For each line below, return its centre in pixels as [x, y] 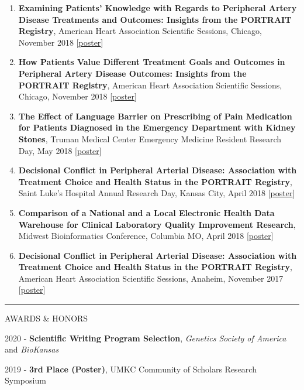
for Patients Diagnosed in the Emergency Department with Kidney [157, 127]
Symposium [25, 380]
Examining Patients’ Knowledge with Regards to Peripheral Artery [158, 8]
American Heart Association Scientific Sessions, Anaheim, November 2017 [151, 278]
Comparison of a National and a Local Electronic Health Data [146, 212]
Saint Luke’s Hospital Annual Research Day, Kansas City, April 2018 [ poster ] [157, 193]
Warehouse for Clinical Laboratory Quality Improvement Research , [157, 224]
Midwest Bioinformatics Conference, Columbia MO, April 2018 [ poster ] [146, 236]
